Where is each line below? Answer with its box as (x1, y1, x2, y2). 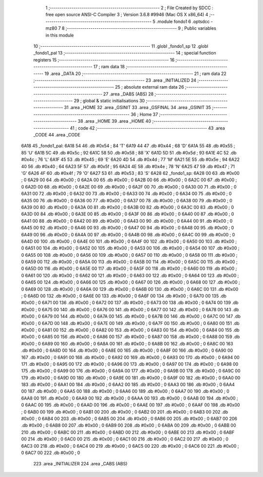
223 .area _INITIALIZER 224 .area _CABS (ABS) (33, 461, 128, 467)
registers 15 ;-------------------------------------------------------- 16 (33, 57, 175, 63)
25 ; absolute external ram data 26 (114, 84, 185, 90)
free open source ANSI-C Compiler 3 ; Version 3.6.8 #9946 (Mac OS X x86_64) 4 (45, 12, 208, 18)
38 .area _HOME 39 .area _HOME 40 (77, 118, 151, 124)
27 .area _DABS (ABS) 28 (103, 91, 154, 97)
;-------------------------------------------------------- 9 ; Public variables (65, 25, 216, 31)
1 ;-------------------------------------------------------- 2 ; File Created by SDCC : (45, 5, 214, 11)
